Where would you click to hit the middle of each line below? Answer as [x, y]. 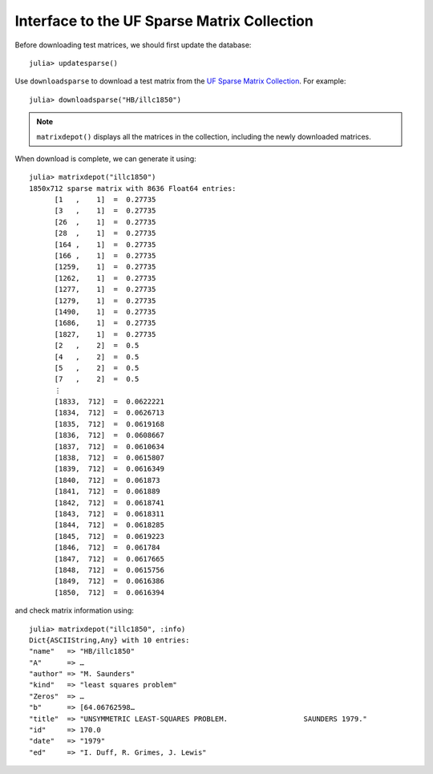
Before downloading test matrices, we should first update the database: [133, 45]
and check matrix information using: [74, 610]
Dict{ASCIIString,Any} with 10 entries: [109, 640]
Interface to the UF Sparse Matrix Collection [164, 21]
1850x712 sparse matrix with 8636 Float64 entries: [133, 188]
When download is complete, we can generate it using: [105, 158]
